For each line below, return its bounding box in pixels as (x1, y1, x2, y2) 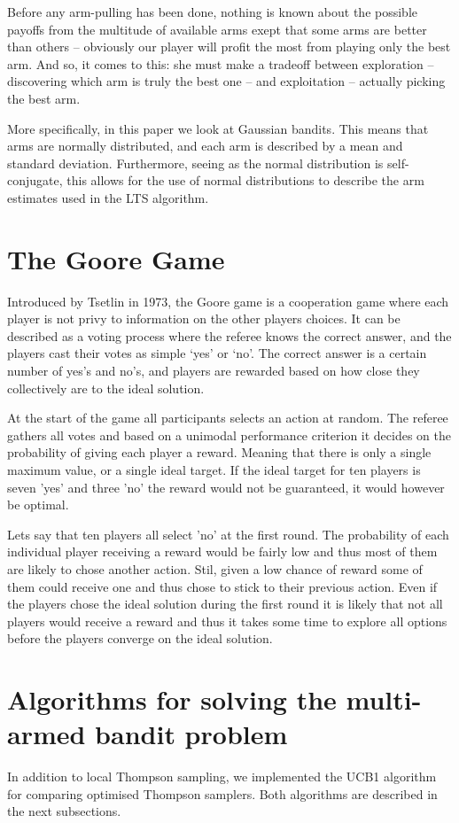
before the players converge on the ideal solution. (7, 629, 273, 648)
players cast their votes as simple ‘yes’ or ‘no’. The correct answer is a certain (7, 344, 427, 362)
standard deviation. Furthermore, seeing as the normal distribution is (7, 153, 384, 172)
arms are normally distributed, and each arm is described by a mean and (7, 136, 403, 155)
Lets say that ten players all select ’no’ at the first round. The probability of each (7, 524, 449, 543)
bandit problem (95, 716, 288, 752)
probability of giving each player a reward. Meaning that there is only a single (7, 443, 432, 462)
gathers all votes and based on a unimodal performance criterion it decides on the (7, 425, 452, 444)
